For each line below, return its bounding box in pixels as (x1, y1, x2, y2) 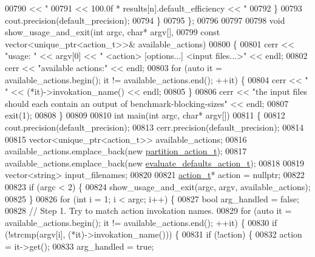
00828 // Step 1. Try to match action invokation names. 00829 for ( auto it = (5, 204, 292, 217)
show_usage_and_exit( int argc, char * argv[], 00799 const (5, 26, 220, 38)
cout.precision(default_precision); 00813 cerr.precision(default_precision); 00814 (5, 120, 304, 133)
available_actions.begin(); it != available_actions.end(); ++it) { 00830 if (5, 216, 277, 228)
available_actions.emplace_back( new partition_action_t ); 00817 (5, 145, 247, 157)
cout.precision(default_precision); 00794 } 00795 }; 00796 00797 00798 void (5, 13, 285, 26)
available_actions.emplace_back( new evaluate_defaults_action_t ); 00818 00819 (5, 156, 304, 169)
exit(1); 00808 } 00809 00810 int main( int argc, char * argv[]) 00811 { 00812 (5, 109, 285, 122)
